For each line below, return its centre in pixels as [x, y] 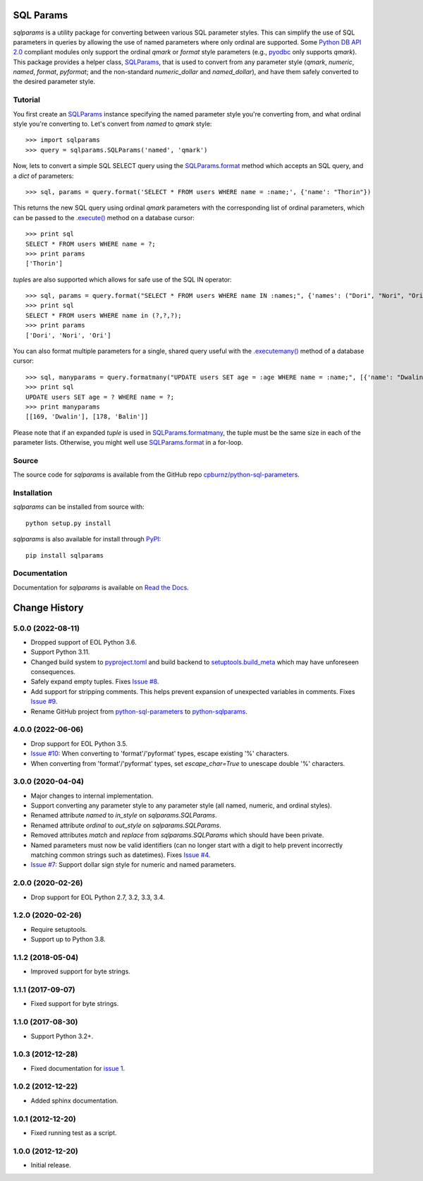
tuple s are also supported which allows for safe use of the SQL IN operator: [122, 280]
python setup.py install [68, 523]
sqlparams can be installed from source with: [79, 507]
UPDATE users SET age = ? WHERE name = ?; [100, 397]
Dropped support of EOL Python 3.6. [84, 642]
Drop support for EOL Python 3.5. [79, 743]
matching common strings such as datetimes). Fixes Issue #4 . [121, 855]
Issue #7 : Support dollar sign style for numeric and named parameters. [133, 865]
